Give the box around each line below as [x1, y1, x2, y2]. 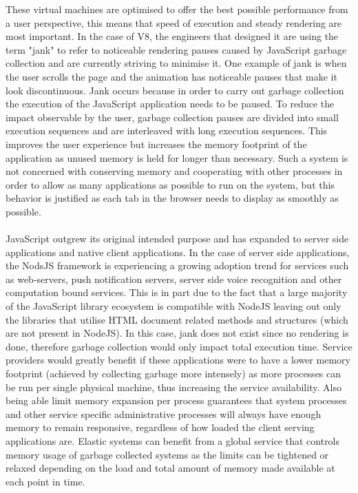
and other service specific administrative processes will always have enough [6, 406, 322, 421]
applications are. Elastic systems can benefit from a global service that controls [6, 434, 340, 448]
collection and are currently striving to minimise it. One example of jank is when [6, 56, 347, 70]
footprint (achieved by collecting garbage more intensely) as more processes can [6, 366, 341, 381]
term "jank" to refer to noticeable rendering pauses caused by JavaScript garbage [6, 42, 347, 56]
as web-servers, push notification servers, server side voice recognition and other [6, 271, 342, 286]
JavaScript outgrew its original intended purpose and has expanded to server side [6, 231, 349, 246]
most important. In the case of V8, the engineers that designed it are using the [6, 29, 339, 43]
